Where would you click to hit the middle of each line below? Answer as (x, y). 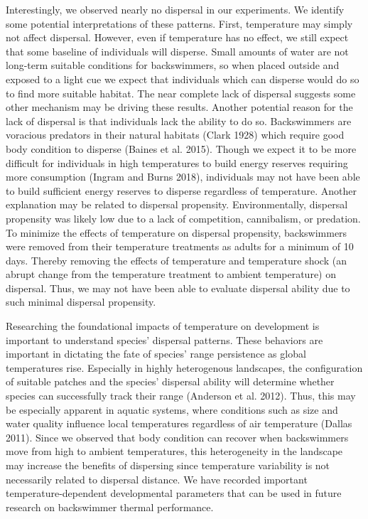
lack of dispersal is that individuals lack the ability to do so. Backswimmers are (179, 121)
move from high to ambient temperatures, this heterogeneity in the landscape (174, 451)
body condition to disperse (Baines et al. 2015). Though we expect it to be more (181, 148)
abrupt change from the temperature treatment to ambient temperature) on (171, 274)
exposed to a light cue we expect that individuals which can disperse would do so (183, 79)
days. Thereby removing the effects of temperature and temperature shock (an (176, 260)
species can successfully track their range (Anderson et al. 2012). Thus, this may (181, 396)
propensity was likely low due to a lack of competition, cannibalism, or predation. (183, 218)
